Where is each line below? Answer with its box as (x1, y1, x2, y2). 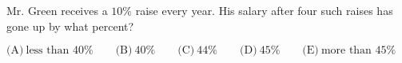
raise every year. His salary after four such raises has (135, 2, 393, 18)
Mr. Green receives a (6, 2, 108, 18)
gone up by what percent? (6, 17, 134, 34)
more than (320, 45, 372, 57)
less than (26, 45, 70, 57)
